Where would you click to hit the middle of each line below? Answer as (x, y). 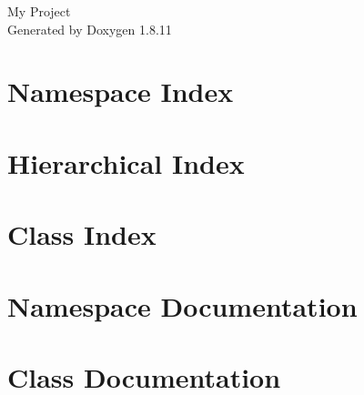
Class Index (82, 234)
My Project (39, 11)
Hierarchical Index (126, 162)
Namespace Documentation (182, 305)
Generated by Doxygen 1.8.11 (90, 29)
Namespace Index (121, 91)
